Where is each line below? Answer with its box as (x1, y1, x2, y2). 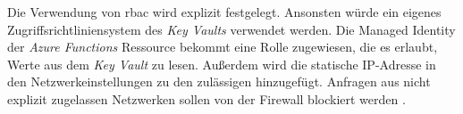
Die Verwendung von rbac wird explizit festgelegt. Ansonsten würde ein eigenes (7, 3, 442, 20)
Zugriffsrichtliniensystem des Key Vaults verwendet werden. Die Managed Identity (7, 20, 456, 38)
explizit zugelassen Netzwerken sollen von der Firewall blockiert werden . (7, 89, 406, 108)
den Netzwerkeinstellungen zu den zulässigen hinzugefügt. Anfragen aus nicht (7, 72, 431, 91)
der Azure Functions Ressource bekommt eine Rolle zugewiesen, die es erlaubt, (7, 37, 438, 56)
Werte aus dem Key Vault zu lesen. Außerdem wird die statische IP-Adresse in (7, 54, 436, 73)
